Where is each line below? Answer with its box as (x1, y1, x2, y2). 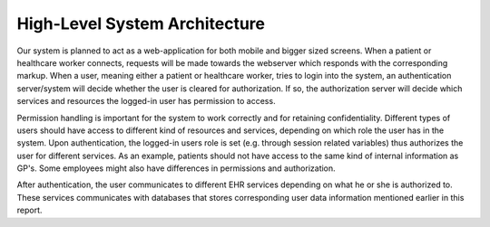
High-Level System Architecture (16, 14, 265, 33)
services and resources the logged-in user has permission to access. (16, 96, 276, 107)
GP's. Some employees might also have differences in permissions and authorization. (16, 163, 336, 174)
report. (16, 204, 43, 216)
